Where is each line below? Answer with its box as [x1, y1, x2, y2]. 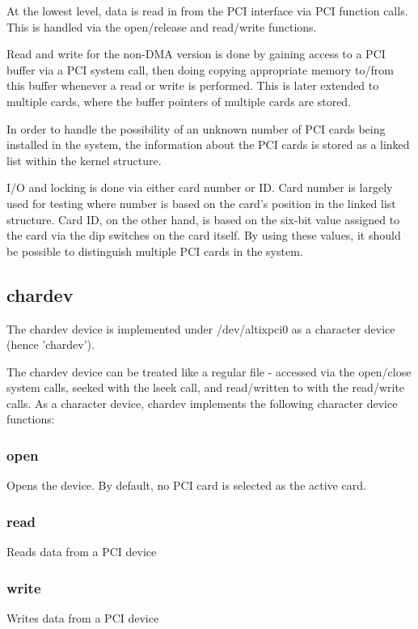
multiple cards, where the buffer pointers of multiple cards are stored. [6, 92, 352, 109]
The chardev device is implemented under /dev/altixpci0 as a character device [6, 320, 395, 337]
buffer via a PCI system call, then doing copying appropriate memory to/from [6, 61, 394, 78]
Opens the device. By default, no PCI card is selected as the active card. [6, 477, 366, 494]
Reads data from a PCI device [6, 543, 157, 560]
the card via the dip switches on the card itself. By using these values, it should [6, 227, 401, 244]
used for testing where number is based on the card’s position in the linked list [6, 194, 396, 211]
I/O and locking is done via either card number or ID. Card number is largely [6, 179, 393, 196]
